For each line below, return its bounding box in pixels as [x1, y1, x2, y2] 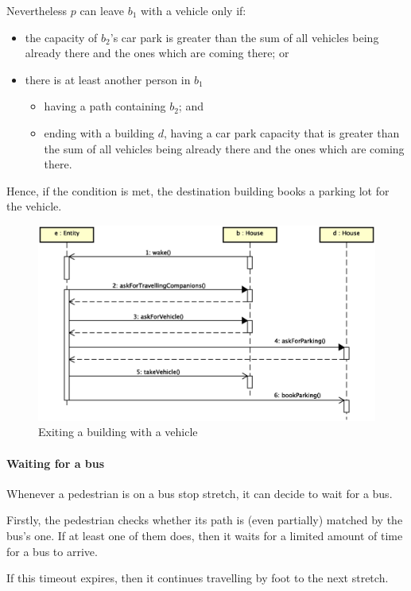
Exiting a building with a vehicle [38, 423, 198, 440]
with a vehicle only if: [141, 2, 246, 18]
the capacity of [25, 29, 98, 45]
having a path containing [44, 98, 166, 114]
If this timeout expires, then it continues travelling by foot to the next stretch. [6, 570, 389, 586]
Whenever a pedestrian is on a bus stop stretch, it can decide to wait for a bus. [6, 485, 393, 501]
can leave [79, 2, 124, 18]
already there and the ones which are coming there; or [25, 44, 289, 61]
